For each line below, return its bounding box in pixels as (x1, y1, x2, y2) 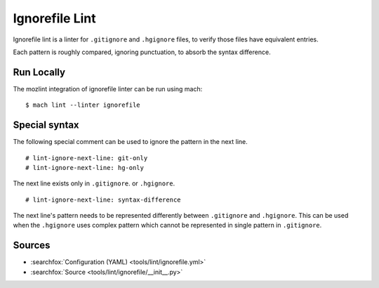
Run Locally (13, 66, 66, 78)
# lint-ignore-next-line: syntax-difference (25, 195, 182, 204)
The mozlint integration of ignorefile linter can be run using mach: (13, 84, 203, 93)
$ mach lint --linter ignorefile (25, 101, 140, 109)
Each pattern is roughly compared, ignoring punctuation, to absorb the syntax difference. (13, 48, 271, 56)
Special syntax (13, 119, 80, 131)
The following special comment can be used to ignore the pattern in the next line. (13, 138, 248, 146)
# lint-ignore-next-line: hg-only (25, 164, 144, 171)
